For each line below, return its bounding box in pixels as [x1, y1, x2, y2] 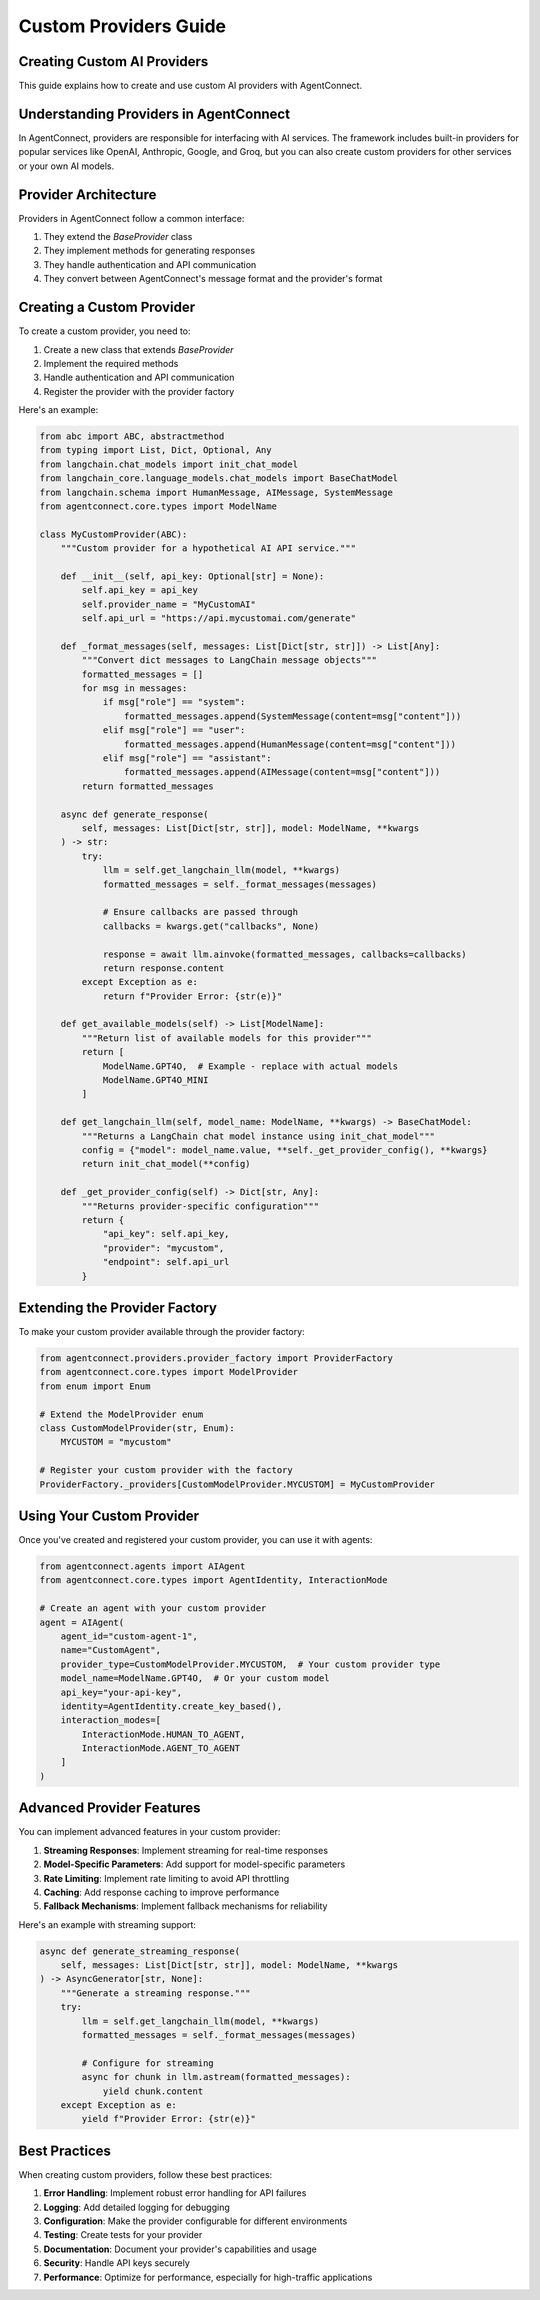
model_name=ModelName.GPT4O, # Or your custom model [60, 1673, 330, 1684]
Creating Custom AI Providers [18, 53, 209, 70]
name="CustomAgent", [60, 1645, 162, 1656]
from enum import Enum [39, 1380, 151, 1392]
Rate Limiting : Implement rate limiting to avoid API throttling [43, 1872, 290, 1884]
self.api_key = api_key [81, 585, 199, 596]
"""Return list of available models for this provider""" [81, 1032, 372, 1044]
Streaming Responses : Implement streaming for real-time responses [43, 1844, 329, 1856]
